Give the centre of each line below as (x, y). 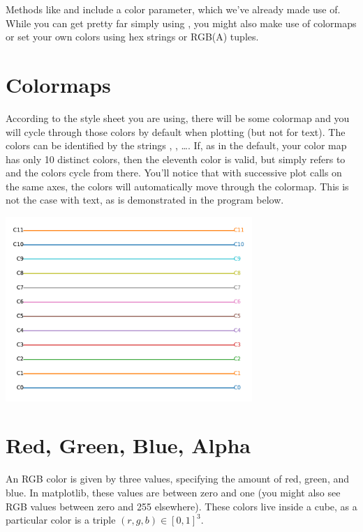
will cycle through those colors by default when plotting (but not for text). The (176, 131)
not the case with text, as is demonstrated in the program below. (145, 200)
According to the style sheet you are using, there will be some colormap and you (178, 117)
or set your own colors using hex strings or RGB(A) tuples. (132, 37)
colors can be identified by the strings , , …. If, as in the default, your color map (176, 145)
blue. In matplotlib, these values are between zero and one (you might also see (173, 492)
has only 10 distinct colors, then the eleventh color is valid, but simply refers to (176, 159)
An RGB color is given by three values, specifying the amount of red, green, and (178, 479)
